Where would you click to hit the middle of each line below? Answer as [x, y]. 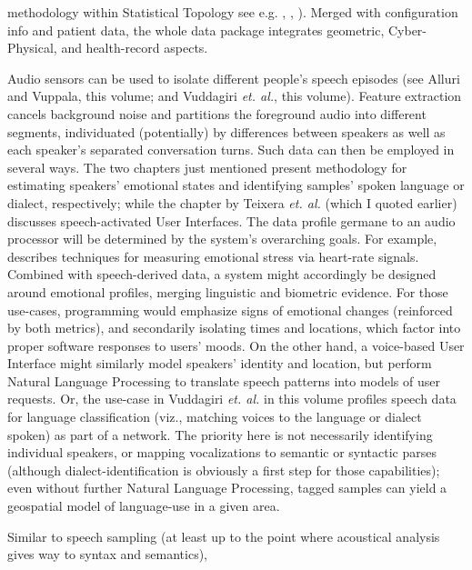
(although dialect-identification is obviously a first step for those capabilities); [224, 470]
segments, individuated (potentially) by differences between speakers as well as [226, 131]
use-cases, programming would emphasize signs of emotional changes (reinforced [230, 310]
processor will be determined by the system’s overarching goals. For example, [222, 239]
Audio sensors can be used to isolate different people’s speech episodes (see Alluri [234, 78]
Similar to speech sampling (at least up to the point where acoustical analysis [224, 536]
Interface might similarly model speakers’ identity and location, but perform [220, 363]
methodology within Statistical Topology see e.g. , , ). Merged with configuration [233, 12]
